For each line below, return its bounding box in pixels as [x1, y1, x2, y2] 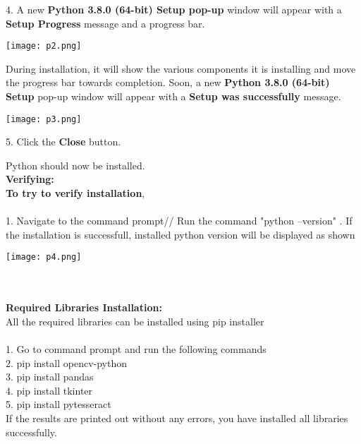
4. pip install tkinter [6, 383, 93, 397]
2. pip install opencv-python [6, 355, 128, 370]
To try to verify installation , [6, 186, 145, 200]
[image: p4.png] [6, 252, 82, 263]
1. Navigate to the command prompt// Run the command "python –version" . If [6, 213, 353, 228]
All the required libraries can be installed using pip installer [6, 313, 264, 328]
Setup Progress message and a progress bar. [6, 16, 205, 30]
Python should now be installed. [6, 157, 145, 172]
